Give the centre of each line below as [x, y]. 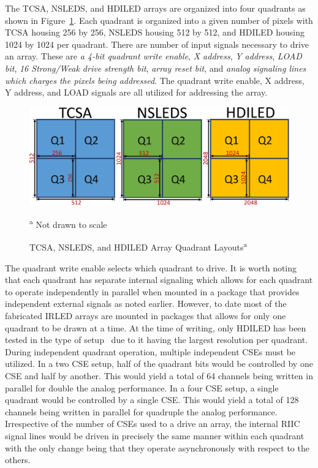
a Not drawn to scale [68, 223]
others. [18, 460]
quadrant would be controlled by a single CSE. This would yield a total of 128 [152, 400]
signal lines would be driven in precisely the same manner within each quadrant [155, 435]
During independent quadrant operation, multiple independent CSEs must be [150, 351]
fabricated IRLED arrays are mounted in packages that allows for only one [146, 316]
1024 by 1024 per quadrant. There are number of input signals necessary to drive [157, 44]
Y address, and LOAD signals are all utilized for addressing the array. [136, 92]
